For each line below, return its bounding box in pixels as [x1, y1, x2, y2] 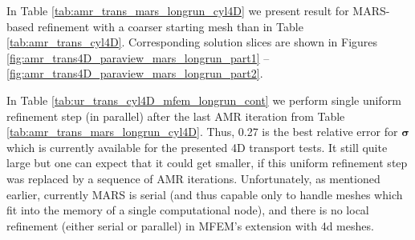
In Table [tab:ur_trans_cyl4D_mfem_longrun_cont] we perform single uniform [6, 91, 401, 108]
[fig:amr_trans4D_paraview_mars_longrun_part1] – [6, 49, 270, 66]
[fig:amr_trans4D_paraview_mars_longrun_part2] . [6, 65, 263, 82]
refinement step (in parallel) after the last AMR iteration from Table [6, 107, 345, 124]
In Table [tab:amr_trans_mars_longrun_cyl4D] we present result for [6, 2, 349, 18]
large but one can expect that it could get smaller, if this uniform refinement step [6, 154, 408, 171]
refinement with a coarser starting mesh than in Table [37, 18, 303, 34]
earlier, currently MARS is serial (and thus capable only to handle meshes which [6, 186, 403, 202]
